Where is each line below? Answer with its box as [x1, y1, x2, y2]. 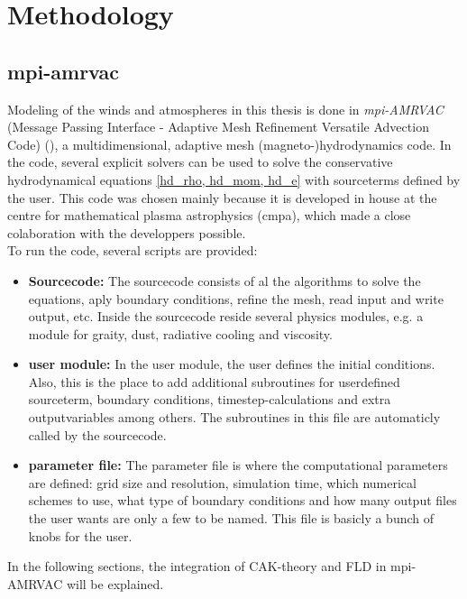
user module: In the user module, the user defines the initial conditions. [28, 355, 435, 373]
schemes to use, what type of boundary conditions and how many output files [28, 491, 457, 510]
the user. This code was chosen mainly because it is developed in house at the [7, 188, 437, 207]
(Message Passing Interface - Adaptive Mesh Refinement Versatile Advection [7, 117, 429, 136]
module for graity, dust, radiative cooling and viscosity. [28, 324, 333, 343]
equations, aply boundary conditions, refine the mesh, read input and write [28, 289, 444, 308]
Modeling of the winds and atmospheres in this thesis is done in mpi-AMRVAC [7, 99, 444, 118]
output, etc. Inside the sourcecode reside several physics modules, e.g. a [28, 307, 424, 326]
